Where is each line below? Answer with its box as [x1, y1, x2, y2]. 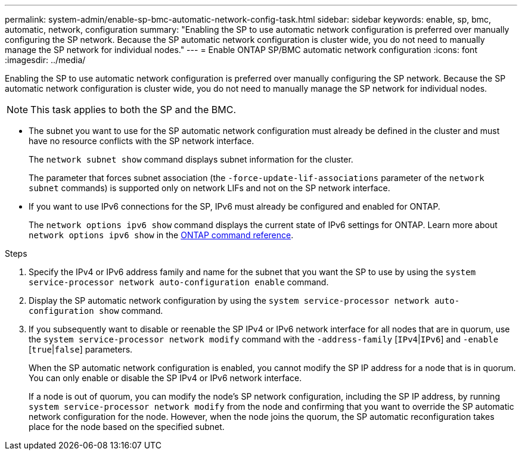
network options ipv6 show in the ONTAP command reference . [29, 230, 294, 240]
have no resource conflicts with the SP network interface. [29, 136, 254, 146]
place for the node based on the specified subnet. [29, 422, 225, 432]
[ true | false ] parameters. [29, 344, 133, 354]
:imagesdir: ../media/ [5, 55, 86, 65]
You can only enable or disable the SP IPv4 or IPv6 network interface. [29, 373, 302, 383]
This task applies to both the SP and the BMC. [30, 104, 237, 116]
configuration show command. [29, 306, 163, 316]
